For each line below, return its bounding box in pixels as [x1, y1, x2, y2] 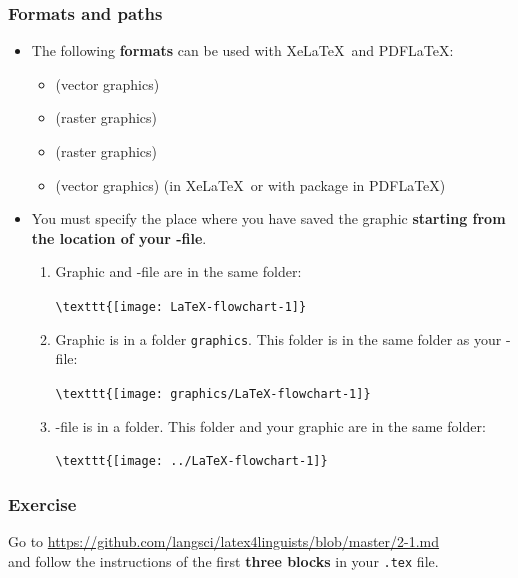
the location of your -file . [31, 227, 207, 248]
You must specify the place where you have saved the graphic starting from [31, 208, 506, 229]
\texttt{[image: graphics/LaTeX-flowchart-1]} [55, 386, 371, 401]
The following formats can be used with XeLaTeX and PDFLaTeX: [31, 40, 454, 61]
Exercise [8, 491, 77, 516]
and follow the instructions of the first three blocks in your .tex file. [8, 550, 439, 571]
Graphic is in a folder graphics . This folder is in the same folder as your [55, 328, 502, 349]
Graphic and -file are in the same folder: [55, 261, 302, 282]
